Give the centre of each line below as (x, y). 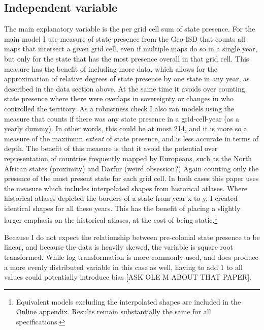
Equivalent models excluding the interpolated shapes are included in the (128, 301)
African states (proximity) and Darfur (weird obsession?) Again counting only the (131, 168)
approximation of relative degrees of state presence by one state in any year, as (127, 79)
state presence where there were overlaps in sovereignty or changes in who (119, 98)
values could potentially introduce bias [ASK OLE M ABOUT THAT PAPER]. (128, 277)
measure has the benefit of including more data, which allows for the (111, 68)
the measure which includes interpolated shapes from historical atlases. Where (126, 188)
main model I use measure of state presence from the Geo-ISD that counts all (125, 38)
